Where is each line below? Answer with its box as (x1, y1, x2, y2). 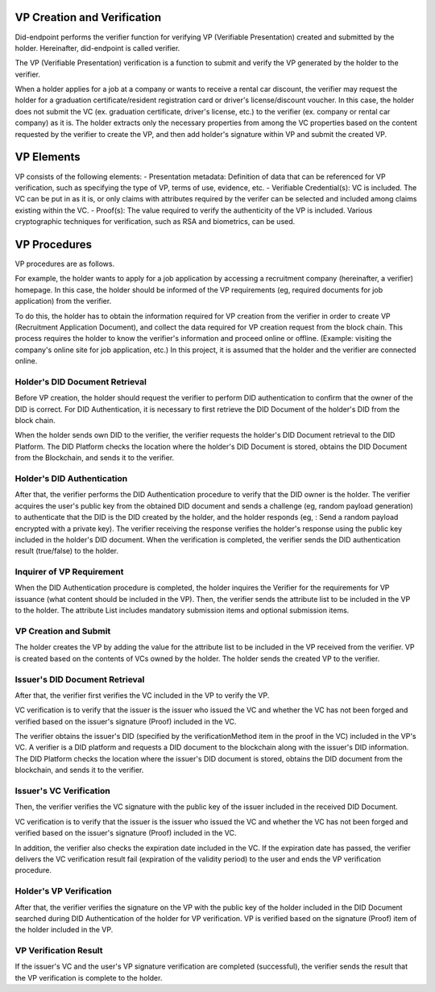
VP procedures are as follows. (14, 259, 115, 269)
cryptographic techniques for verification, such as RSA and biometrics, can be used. (14, 217, 296, 226)
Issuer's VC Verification (14, 786, 110, 797)
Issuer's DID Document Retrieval (14, 674, 145, 685)
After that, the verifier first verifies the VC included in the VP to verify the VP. (14, 690, 270, 700)
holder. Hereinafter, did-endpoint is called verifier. (14, 43, 180, 52)
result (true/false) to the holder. (14, 546, 119, 556)
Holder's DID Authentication (14, 473, 128, 484)
